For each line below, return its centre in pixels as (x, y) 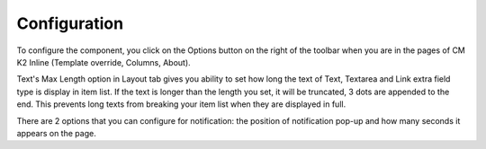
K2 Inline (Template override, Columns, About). (103, 62)
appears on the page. (56, 133)
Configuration (70, 23)
